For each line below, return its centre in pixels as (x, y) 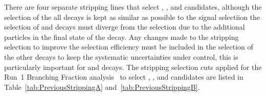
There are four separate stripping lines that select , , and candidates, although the (133, 7)
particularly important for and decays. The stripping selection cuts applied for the (133, 67)
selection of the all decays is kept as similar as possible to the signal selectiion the (132, 17)
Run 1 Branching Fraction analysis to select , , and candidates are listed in (124, 77)
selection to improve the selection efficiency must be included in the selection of (129, 47)
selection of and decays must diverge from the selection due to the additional (125, 27)
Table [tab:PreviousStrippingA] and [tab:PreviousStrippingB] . (102, 87)
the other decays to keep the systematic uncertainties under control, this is (121, 56)
